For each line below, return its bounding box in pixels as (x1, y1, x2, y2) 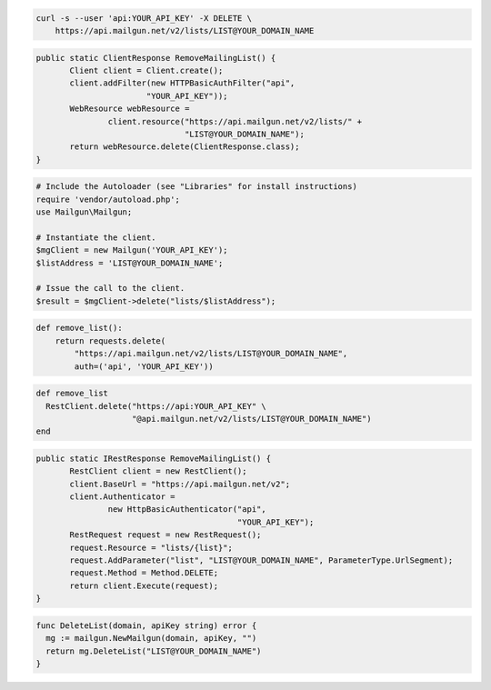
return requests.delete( (55, 335, 166, 345)
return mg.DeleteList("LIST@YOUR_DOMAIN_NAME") (45, 645, 262, 656)
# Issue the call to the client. (35, 283, 185, 294)
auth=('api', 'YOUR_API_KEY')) (74, 361, 214, 372)
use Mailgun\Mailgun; (35, 207, 133, 217)
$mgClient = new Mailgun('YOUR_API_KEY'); (35, 245, 228, 255)
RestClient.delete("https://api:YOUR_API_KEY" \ (45, 401, 267, 411)
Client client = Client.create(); (69, 65, 224, 75)
